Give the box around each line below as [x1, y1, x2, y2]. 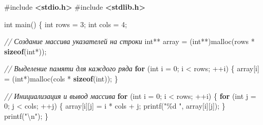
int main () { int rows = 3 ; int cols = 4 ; [4, 18, 127, 29]
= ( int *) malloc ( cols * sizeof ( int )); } [4, 73, 118, 84]
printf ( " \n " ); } [4, 110, 49, 121]
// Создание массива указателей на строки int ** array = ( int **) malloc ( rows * [4, 36, 255, 47]
